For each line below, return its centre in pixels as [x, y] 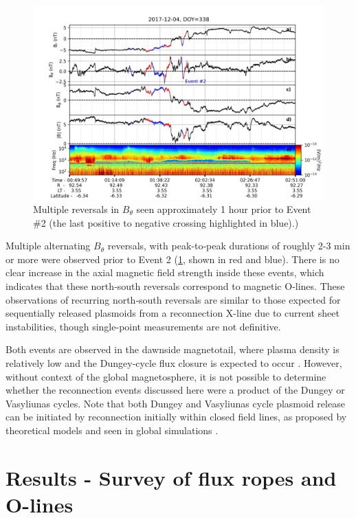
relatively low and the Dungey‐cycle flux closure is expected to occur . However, [174, 362]
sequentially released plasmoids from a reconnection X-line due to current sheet [173, 313]
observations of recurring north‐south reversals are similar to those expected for [173, 299]
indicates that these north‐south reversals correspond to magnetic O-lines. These [175, 285]
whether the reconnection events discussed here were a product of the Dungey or [175, 390]
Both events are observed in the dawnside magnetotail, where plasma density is [173, 349]
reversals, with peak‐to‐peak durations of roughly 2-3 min [229, 246]
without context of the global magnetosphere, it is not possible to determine [166, 376]
